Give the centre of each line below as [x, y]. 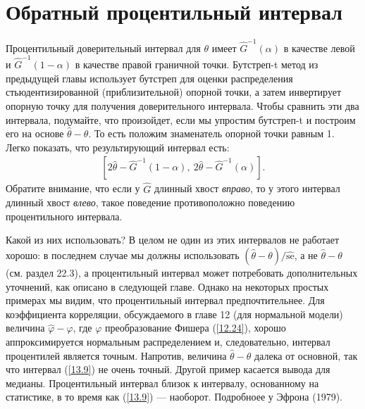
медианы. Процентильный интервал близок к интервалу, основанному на [162, 383]
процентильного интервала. [64, 216]
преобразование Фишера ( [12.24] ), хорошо [195, 328]
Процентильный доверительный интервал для [103, 48]
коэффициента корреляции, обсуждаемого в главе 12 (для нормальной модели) [174, 314]
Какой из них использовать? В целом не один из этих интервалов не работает [173, 240]
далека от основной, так [306, 355]
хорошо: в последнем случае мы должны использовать [123, 254]
